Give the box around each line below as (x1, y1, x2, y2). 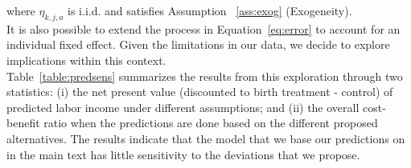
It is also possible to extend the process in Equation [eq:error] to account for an (6, 20, 401, 37)
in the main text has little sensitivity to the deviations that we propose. (6, 146, 360, 162)
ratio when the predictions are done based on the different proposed (43, 114, 378, 131)
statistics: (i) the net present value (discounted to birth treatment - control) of (6, 83, 393, 100)
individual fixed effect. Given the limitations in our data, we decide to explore (6, 36, 390, 53)
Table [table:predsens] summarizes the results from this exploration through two (6, 67, 403, 84)
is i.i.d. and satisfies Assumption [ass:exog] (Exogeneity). (68, 2, 352, 18)
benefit (6, 114, 40, 131)
